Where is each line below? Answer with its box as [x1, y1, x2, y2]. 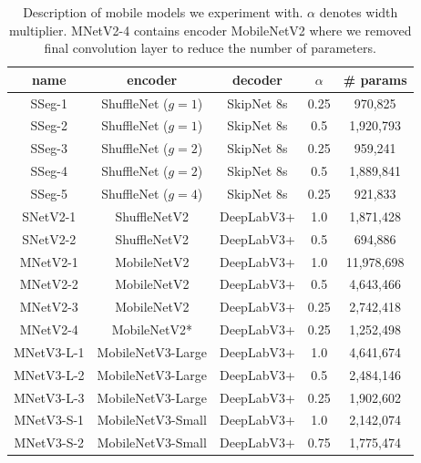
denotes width [319, 3, 398, 21]
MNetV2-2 [19, 274, 78, 293]
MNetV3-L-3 [14, 387, 85, 406]
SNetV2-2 [22, 229, 77, 248]
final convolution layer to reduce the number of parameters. [44, 38, 376, 57]
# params [343, 69, 407, 88]
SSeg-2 [30, 116, 68, 135]
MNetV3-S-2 [14, 433, 85, 452]
